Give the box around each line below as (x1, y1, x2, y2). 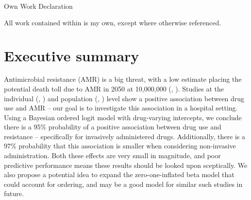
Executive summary (4, 46, 139, 66)
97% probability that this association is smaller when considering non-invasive (4, 141, 236, 151)
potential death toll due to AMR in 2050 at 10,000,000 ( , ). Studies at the (4, 83, 224, 93)
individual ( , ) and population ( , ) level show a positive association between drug (4, 93, 245, 103)
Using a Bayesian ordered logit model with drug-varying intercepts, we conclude (4, 112, 242, 122)
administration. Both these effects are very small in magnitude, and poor (4, 150, 221, 161)
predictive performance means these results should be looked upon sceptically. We (4, 160, 248, 170)
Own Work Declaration (4, 1, 73, 11)
